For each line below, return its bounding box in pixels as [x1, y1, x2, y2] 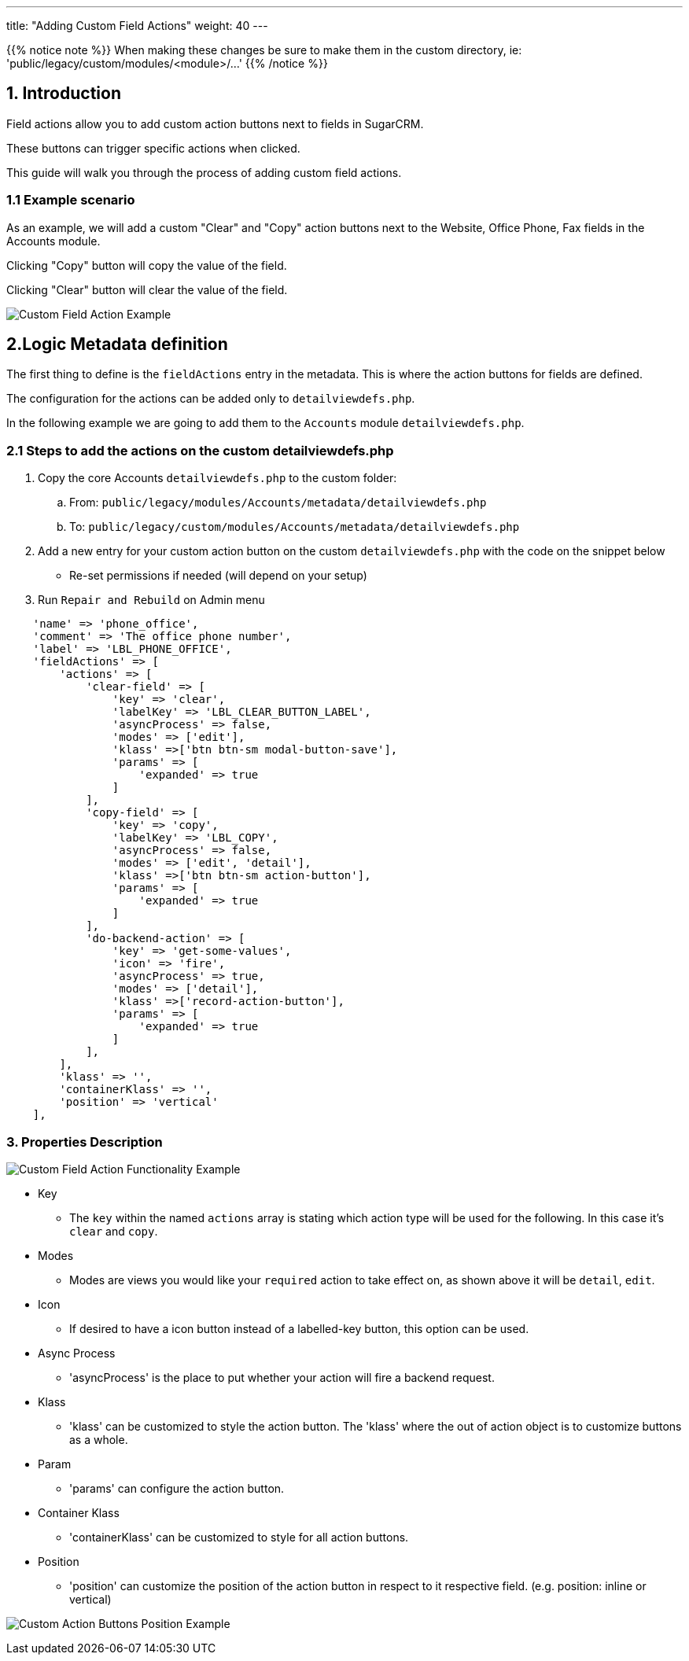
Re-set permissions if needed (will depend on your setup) [69, 569, 367, 583]
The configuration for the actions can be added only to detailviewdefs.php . [6, 392, 415, 406]
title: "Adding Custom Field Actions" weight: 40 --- [6, 19, 268, 32]
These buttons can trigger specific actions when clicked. [6, 141, 300, 155]
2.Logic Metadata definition [6, 334, 228, 355]
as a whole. [69, 1432, 128, 1446]
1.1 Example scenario [6, 192, 135, 208]
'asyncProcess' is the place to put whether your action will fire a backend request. [69, 1370, 495, 1384]
